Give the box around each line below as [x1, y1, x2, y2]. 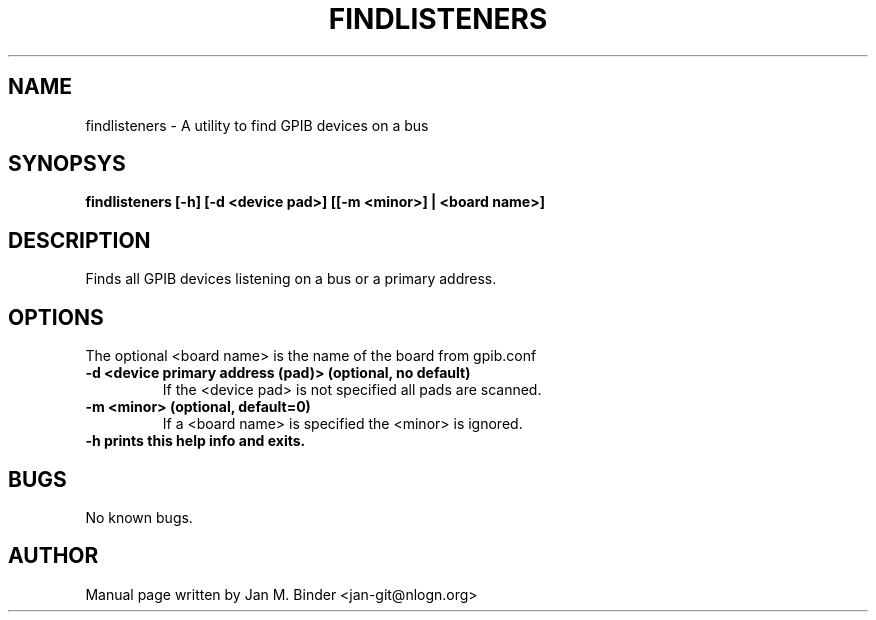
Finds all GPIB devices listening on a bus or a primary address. [85, 270, 497, 288]
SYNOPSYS [8, 151, 126, 177]
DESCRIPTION [8, 227, 151, 253]
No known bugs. [85, 508, 193, 526]
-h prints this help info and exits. [85, 432, 306, 450]
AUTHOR [8, 543, 99, 569]
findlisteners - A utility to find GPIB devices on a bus [85, 116, 429, 134]
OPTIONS [8, 304, 104, 330]
